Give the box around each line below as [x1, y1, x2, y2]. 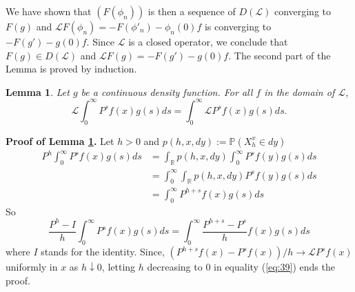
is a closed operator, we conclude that [128, 35, 288, 48]
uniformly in [6, 260, 58, 274]
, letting [101, 260, 136, 274]
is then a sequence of [148, 4, 236, 18]
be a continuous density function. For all [81, 84, 253, 99]
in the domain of [264, 84, 335, 99]
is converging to [204, 19, 272, 33]
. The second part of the [228, 48, 331, 62]
